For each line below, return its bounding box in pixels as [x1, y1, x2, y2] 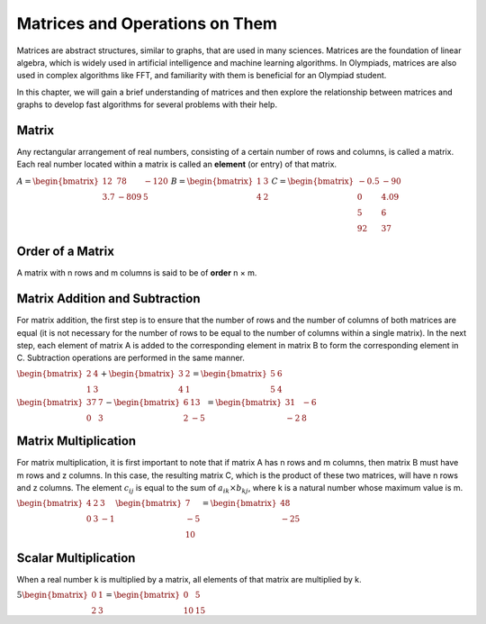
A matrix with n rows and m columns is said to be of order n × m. [16, 267, 257, 278]
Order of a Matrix [16, 244, 114, 259]
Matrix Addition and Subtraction [16, 291, 201, 306]
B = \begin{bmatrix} [171, 176, 254, 186]
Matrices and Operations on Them [16, 14, 278, 33]
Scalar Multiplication [16, 550, 136, 565]
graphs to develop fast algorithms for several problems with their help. [16, 99, 278, 110]
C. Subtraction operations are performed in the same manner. [16, 352, 245, 364]
